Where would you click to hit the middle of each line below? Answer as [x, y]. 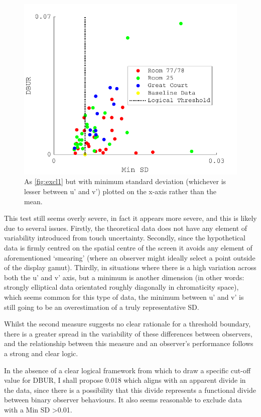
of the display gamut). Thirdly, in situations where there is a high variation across [130, 267]
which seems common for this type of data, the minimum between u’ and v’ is [124, 297]
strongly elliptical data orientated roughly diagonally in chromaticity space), [121, 287]
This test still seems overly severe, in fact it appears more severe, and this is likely [130, 218]
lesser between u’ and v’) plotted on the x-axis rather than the [120, 191]
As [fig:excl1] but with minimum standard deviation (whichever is [125, 181]
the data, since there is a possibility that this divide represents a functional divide [130, 390]
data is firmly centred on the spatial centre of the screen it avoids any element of [128, 248]
